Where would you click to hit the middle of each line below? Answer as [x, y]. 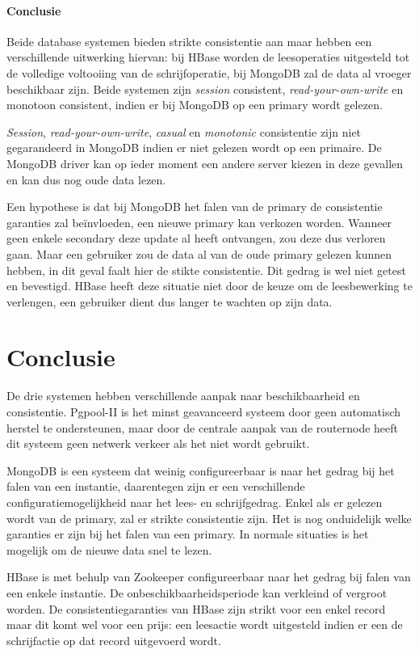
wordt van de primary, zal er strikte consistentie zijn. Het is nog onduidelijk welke [209, 518]
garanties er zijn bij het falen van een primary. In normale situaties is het [188, 534]
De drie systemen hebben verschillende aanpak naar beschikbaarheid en [183, 396]
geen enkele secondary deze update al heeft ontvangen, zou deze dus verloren [196, 238]
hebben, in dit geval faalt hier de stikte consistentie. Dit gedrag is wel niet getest [206, 270]
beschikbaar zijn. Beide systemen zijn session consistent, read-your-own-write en [205, 89]
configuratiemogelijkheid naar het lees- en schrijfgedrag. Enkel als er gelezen [195, 502]
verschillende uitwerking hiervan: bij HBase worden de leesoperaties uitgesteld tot [208, 57]
